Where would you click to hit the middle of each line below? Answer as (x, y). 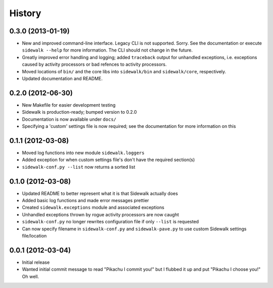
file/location (34, 236)
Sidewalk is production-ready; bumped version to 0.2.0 (79, 112)
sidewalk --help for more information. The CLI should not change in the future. (107, 50)
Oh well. (31, 276)
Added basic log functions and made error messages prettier (85, 201)
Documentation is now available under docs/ (69, 119)
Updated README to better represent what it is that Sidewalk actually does (100, 193)
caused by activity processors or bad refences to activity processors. (94, 64)
